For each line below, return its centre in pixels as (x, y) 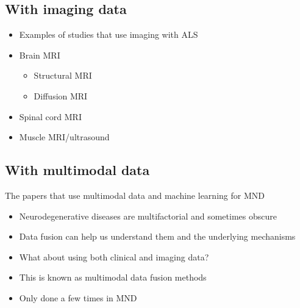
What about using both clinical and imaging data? (114, 256)
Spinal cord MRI (50, 116)
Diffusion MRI (61, 95)
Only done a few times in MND (78, 297)
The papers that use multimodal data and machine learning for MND (135, 195)
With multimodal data (77, 170)
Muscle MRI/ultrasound (64, 137)
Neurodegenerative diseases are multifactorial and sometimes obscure (148, 216)
